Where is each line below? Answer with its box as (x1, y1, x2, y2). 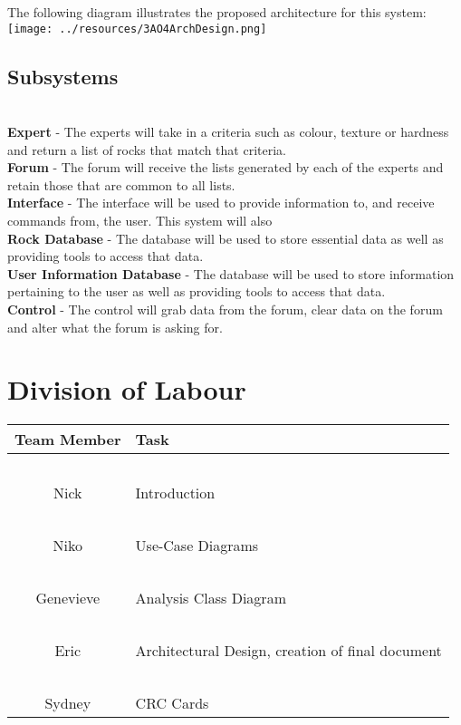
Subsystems (7, 62, 119, 90)
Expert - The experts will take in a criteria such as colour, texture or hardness (7, 122, 449, 141)
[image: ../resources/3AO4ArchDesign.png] (7, 22, 267, 35)
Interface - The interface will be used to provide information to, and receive (7, 193, 435, 212)
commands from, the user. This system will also (7, 211, 273, 230)
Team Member (14, 429, 121, 450)
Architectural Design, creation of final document (135, 640, 442, 662)
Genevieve (35, 587, 101, 609)
